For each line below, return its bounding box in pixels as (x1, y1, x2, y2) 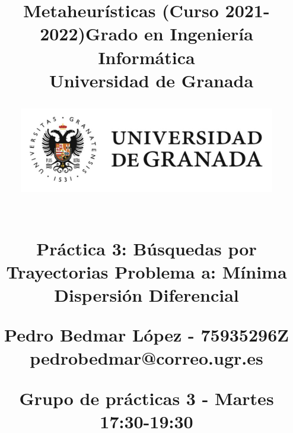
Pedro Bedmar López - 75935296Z (4, 323, 289, 347)
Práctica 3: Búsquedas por (36, 236, 257, 260)
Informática (98, 45, 195, 69)
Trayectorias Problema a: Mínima (6, 259, 287, 283)
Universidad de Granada (49, 68, 254, 92)
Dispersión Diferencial (54, 283, 239, 307)
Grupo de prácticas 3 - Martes (19, 385, 274, 410)
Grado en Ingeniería (85, 21, 253, 46)
